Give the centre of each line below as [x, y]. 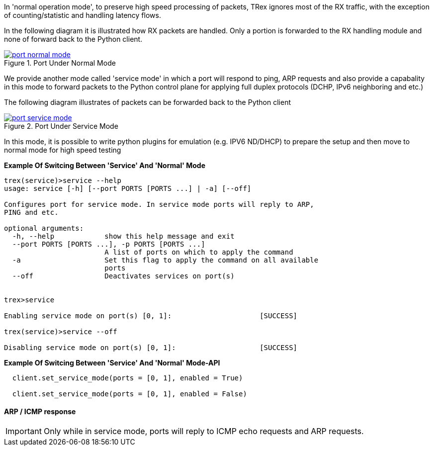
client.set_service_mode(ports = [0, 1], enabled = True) [128, 378]
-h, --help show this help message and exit [123, 236]
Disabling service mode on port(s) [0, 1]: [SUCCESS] [151, 348]
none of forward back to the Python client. [73, 39]
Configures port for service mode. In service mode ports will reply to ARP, [159, 204]
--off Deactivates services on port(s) [123, 276]
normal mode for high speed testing [63, 150]
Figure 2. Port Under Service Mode [61, 126]
